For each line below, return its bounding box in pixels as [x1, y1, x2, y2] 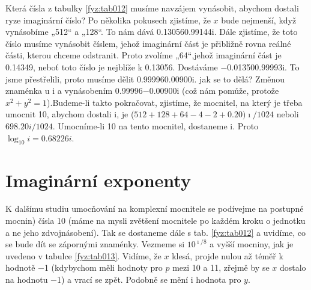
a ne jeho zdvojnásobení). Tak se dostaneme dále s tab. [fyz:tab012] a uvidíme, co [5, 226, 306, 238]
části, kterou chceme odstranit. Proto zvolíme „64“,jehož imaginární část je [5, 49, 282, 61]
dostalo [279, 261, 306, 274]
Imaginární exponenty [5, 167, 191, 192]
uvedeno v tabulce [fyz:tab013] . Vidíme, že [5, 249, 162, 262]
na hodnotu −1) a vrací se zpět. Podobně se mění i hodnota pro [5, 273, 241, 286]
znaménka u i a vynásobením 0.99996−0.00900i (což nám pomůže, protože [5, 84, 279, 97]
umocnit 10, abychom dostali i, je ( [5, 108, 134, 120]
